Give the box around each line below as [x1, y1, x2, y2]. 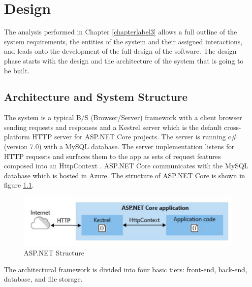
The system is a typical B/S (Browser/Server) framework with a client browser [4, 112, 242, 123]
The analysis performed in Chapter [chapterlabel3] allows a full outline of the [4, 27, 237, 37]
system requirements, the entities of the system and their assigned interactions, [4, 36, 243, 46]
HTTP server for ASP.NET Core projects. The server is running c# [32, 131, 237, 142]
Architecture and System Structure [4, 89, 188, 104]
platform [4, 131, 30, 142]
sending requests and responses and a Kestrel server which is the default [4, 122, 222, 132]
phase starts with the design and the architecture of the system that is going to [4, 55, 244, 65]
